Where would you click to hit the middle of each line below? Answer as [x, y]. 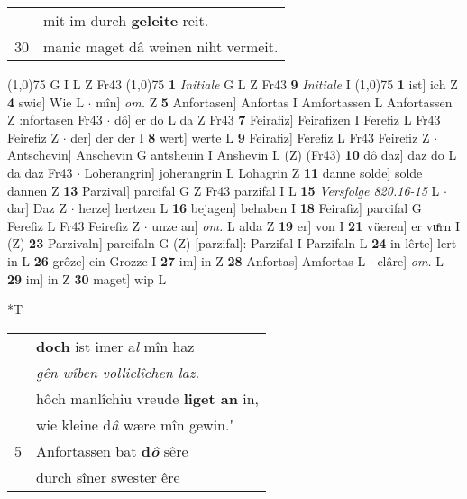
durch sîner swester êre [108, 476]
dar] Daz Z [37, 208]
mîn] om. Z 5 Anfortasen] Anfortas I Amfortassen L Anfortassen [274, 102]
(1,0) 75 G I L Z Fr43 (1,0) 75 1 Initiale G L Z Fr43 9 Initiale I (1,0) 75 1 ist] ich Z [233, 84]
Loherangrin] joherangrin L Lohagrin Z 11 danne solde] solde [253, 172]
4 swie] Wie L [46, 102]
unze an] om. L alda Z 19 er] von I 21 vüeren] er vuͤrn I [306, 225]
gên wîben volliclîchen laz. [118, 372]
